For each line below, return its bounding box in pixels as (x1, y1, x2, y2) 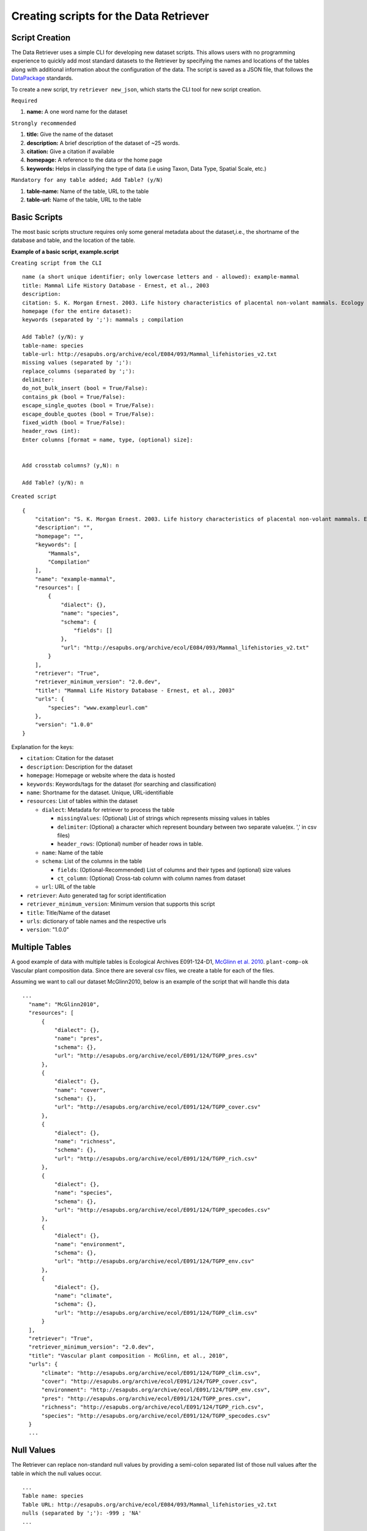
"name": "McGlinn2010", (28, 1001, 100, 1007)
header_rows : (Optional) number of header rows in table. (57, 840, 203, 848)
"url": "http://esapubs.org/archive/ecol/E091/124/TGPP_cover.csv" (54, 1104, 261, 1111)
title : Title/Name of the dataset (26, 909, 111, 916)
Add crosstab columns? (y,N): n (22, 462, 119, 468)
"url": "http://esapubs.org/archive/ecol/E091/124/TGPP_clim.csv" (54, 1309, 258, 1316)
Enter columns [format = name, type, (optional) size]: (22, 436, 193, 443)
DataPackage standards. (11, 74, 73, 82)
